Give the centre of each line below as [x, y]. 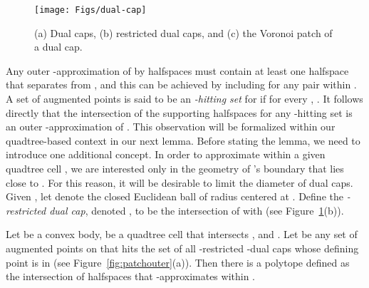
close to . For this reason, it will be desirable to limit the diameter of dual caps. [180, 182]
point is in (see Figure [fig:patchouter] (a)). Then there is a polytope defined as [178, 262]
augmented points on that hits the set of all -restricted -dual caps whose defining [182, 248]
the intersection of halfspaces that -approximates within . [130, 276]
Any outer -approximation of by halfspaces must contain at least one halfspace [177, 70]
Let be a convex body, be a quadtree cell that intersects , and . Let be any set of [182, 234]
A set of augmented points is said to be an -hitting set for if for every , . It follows [184, 99]
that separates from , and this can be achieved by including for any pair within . [181, 84]
